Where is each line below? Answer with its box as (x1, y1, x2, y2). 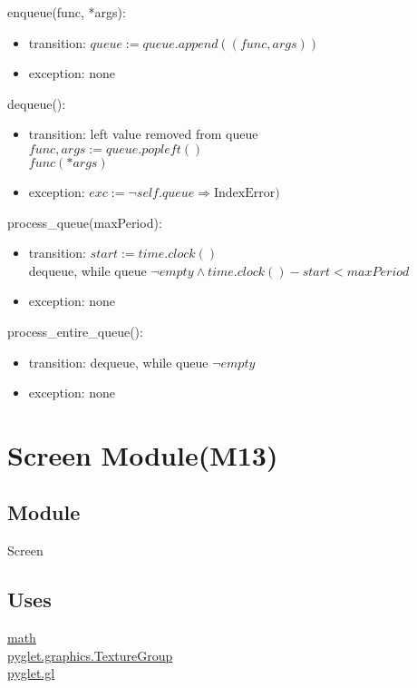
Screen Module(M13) (7, 436, 278, 473)
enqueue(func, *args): (7, 3, 126, 21)
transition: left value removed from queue (28, 124, 258, 143)
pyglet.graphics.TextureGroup (7, 645, 173, 664)
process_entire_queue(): (7, 321, 143, 340)
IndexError (213, 186, 276, 200)
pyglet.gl (7, 663, 55, 683)
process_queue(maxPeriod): (7, 212, 162, 231)
